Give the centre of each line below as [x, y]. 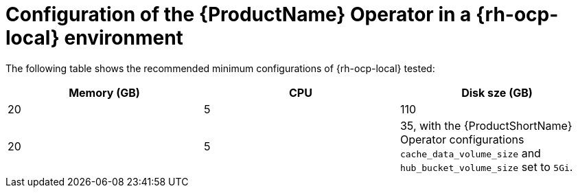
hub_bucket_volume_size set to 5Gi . [486, 167]
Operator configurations [462, 139]
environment [124, 38]
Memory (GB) [104, 92]
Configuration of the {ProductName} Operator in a [239, 14]
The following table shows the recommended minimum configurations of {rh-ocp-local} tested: [220, 68]
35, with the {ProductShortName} [486, 125]
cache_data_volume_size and [470, 153]
